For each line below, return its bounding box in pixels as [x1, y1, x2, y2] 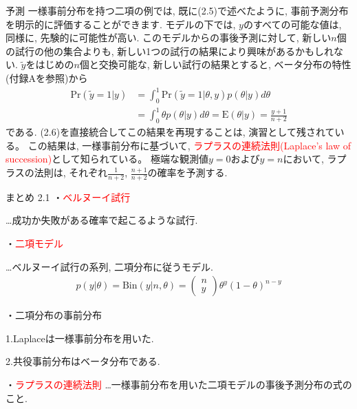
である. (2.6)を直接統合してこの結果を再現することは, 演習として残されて [6, 125, 335, 139]
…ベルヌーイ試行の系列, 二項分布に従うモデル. [6, 259, 213, 273]
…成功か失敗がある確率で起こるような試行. [6, 213, 198, 227]
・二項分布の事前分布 [6, 308, 102, 322]
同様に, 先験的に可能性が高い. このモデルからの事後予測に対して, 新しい [6, 30, 332, 45]
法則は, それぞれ [34, 165, 108, 179]
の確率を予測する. [147, 165, 228, 179]
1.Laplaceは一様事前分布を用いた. [6, 331, 154, 345]
